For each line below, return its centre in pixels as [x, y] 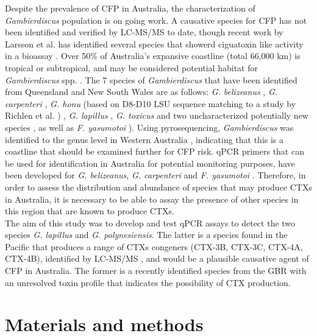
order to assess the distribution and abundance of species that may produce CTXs [158, 187]
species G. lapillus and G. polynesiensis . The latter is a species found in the [146, 235]
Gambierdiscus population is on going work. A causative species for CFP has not [156, 20]
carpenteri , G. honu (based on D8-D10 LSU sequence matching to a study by [151, 103]
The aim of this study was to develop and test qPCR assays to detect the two [150, 222]
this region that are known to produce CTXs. [90, 211]
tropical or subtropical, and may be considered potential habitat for [131, 67]
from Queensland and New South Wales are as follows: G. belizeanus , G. [141, 92]
